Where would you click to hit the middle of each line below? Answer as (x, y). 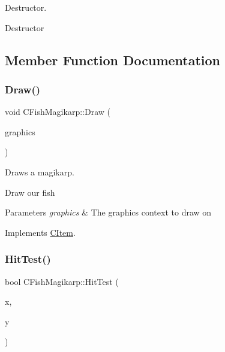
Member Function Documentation (113, 60)
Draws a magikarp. (40, 172)
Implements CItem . (40, 232)
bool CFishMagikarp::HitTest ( (62, 281)
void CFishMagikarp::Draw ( (58, 112)
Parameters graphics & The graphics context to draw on (108, 212)
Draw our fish (30, 192)
